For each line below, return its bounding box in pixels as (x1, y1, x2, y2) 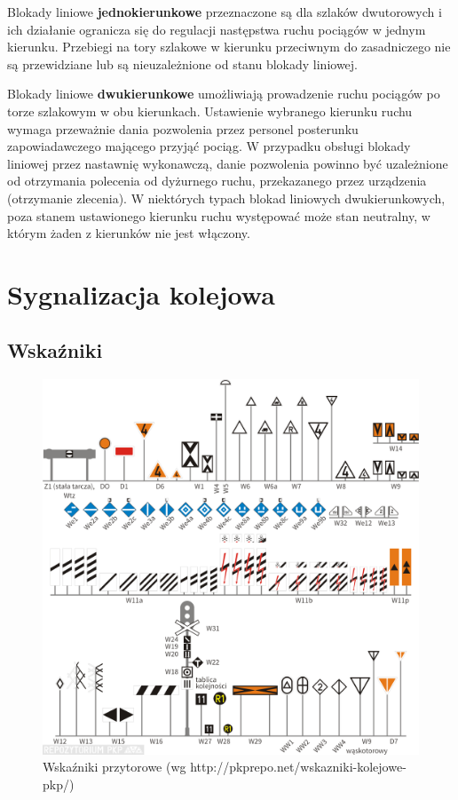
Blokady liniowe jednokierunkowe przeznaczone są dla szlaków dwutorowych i (7, 3, 442, 20)
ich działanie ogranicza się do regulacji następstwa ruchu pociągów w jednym (7, 20, 426, 38)
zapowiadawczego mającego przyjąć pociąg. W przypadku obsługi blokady (7, 137, 411, 155)
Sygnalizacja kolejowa (7, 275, 275, 312)
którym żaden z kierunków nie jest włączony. (7, 224, 250, 242)
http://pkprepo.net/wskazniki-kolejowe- (190, 757, 407, 776)
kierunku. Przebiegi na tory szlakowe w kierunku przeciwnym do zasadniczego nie (7, 37, 451, 56)
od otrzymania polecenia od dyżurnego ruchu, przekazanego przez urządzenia (7, 171, 427, 190)
